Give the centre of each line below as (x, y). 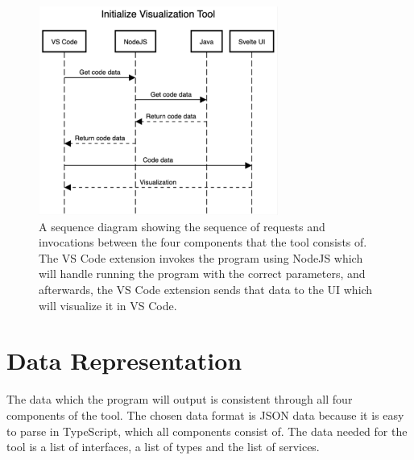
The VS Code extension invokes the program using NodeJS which (201, 257)
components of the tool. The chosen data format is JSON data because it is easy (205, 414)
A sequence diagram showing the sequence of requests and (182, 226)
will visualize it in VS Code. (108, 305)
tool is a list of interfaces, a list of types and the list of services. (163, 447)
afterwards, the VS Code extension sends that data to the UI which (206, 290)
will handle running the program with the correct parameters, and (202, 274)
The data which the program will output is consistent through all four (180, 399)
